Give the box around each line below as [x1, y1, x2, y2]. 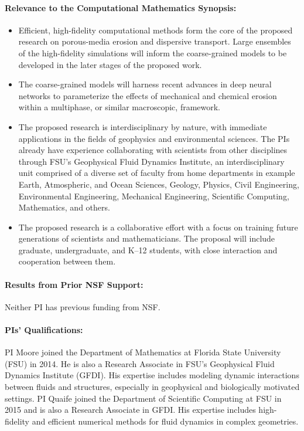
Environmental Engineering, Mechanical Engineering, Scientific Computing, [18, 189, 289, 202]
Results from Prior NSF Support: [5, 278, 144, 290]
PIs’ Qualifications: [5, 324, 83, 336]
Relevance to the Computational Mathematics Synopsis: [5, 1, 237, 13]
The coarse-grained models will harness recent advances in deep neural [18, 78, 272, 90]
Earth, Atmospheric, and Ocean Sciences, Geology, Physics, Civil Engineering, [18, 178, 299, 190]
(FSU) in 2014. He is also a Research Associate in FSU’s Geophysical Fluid [5, 357, 275, 369]
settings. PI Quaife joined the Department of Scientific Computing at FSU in [5, 392, 282, 404]
